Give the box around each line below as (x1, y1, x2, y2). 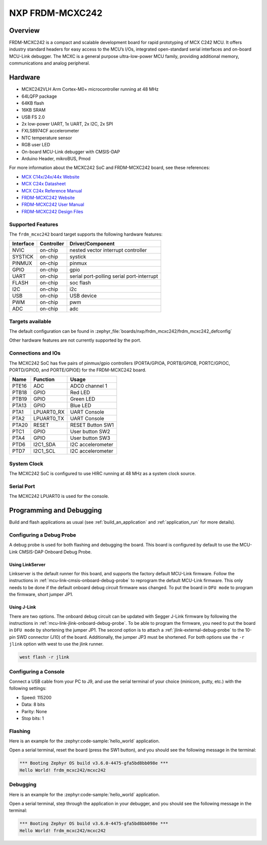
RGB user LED (21, 142, 50, 148)
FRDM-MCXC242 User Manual (21, 201, 84, 208)
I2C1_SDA (33, 441, 56, 448)
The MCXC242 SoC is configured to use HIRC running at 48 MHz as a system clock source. (9, 471, 196, 477)
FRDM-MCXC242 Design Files (21, 208, 84, 214)
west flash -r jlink (19, 655, 69, 660)
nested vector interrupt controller (69, 247, 147, 254)
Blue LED (70, 402, 91, 409)
